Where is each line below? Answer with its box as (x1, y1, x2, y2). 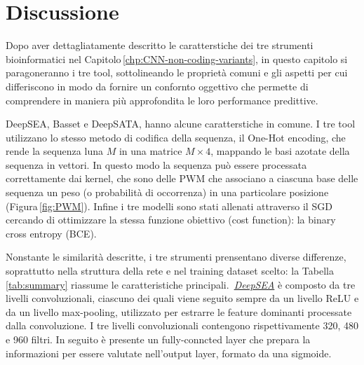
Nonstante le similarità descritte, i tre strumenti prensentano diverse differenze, (6, 249, 346, 264)
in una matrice (119, 144, 182, 158)
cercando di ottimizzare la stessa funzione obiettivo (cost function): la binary (6, 212, 336, 227)
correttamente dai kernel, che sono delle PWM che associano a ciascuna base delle (6, 171, 358, 186)
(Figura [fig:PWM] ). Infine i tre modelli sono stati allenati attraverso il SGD (6, 198, 332, 213)
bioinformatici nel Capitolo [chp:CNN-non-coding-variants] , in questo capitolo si (6, 51, 348, 66)
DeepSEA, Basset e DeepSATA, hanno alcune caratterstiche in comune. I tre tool (6, 116, 356, 131)
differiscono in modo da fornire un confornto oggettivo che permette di (6, 78, 309, 93)
